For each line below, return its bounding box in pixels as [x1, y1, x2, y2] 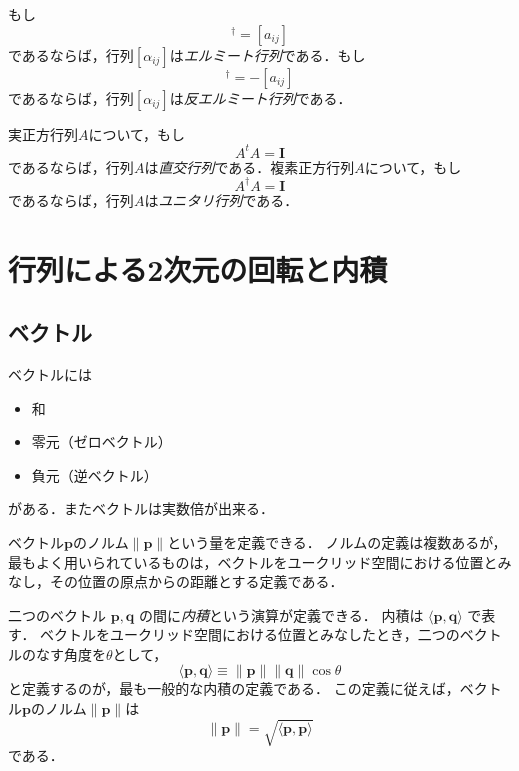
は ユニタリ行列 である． [144, 189, 299, 210]
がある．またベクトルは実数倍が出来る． [8, 498, 274, 519]
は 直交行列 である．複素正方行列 [144, 156, 355, 177]
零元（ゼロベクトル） [31, 431, 172, 452]
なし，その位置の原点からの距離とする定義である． [8, 571, 344, 592]
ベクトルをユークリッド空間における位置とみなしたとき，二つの [40, 624, 460, 645]
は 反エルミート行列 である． [169, 87, 352, 108]
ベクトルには [8, 363, 92, 384]
